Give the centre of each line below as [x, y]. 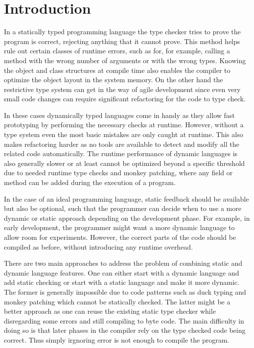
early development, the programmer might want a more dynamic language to [119, 227]
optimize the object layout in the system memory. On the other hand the [114, 80]
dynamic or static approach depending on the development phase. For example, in [127, 218]
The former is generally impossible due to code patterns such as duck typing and [125, 291]
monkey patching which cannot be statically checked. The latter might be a [117, 301]
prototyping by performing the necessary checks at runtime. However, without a [124, 125]
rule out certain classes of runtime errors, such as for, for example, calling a [117, 51]
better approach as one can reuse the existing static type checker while [110, 311]
